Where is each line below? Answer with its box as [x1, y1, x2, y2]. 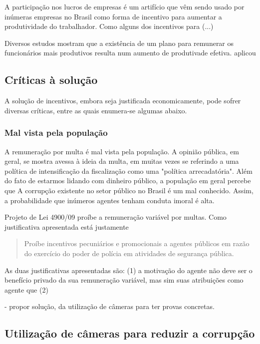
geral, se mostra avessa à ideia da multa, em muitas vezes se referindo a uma [4, 156, 239, 166]
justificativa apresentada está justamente [4, 221, 129, 232]
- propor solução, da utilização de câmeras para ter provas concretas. [4, 301, 215, 312]
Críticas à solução [4, 72, 98, 87]
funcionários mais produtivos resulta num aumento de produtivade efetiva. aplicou [4, 47, 256, 58]
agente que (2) [4, 284, 48, 295]
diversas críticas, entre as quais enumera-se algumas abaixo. [4, 105, 187, 115]
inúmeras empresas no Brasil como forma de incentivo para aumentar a [4, 11, 222, 21]
